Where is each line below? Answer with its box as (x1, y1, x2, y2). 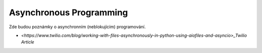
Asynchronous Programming (9, 7, 128, 18)
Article (21, 39, 34, 45)
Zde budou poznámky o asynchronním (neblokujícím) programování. (9, 24, 146, 30)
